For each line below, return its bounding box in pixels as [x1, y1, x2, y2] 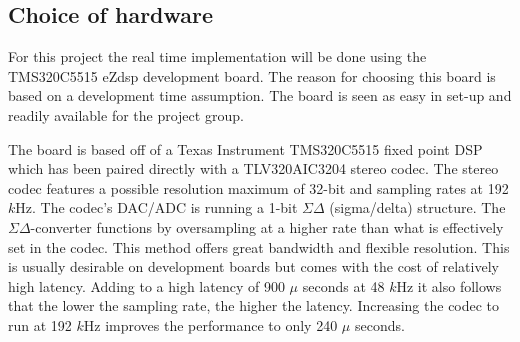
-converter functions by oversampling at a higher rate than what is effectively [30, 216, 504, 237]
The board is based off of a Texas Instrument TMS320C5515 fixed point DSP [8, 138, 483, 159]
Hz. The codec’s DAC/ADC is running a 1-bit [15, 197, 298, 218]
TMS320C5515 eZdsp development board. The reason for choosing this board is [8, 65, 496, 86]
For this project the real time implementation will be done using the [8, 46, 427, 67]
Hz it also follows [396, 275, 502, 296]
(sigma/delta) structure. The [329, 197, 506, 218]
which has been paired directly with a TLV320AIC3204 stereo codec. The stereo [8, 158, 499, 179]
